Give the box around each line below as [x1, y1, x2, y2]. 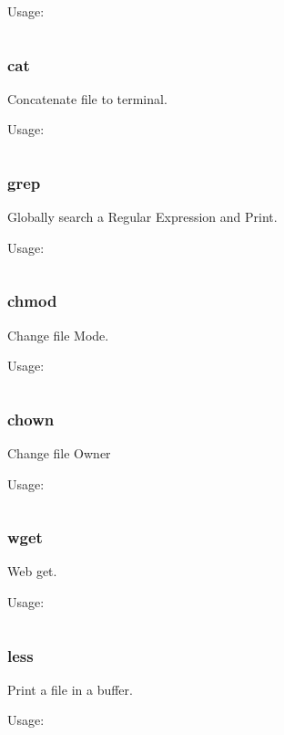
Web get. [7, 562, 57, 581]
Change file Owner [7, 444, 111, 463]
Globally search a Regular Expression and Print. [7, 207, 278, 226]
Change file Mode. [7, 325, 109, 344]
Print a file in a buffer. [7, 679, 133, 698]
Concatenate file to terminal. [7, 89, 167, 108]
